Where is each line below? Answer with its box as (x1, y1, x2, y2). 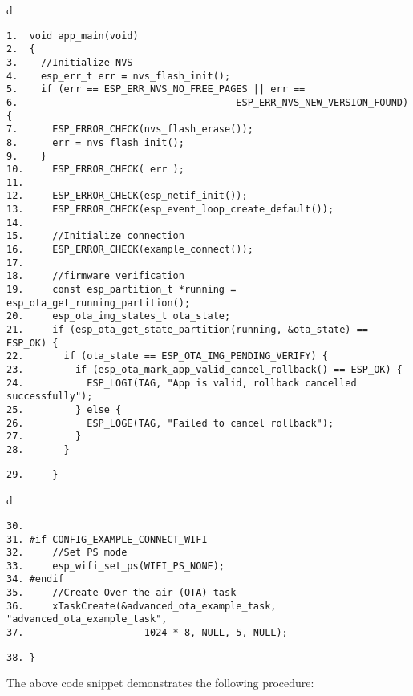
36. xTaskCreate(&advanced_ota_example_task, (6, 600, 277, 612)
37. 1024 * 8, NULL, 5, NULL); (6, 627, 288, 639)
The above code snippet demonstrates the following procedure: (6, 674, 314, 691)
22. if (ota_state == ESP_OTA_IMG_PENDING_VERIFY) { (6, 350, 328, 362)
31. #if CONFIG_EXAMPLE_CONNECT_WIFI (6, 533, 208, 545)
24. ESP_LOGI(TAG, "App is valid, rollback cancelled (6, 377, 357, 389)
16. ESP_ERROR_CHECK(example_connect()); (6, 244, 253, 256)
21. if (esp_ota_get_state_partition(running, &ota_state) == (6, 324, 369, 336)
